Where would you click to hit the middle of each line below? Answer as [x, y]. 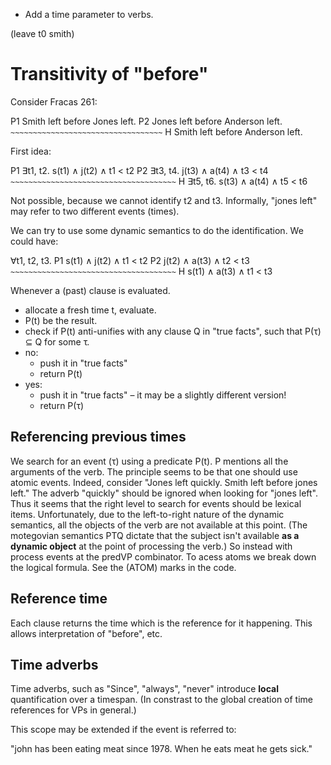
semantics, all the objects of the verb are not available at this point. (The [159, 525]
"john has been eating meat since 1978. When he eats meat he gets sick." [161, 749]
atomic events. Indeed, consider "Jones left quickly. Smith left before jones [164, 482]
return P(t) [61, 373]
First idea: [31, 151]
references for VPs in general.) [73, 710]
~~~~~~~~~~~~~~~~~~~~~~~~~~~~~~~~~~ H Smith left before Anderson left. [156, 131]
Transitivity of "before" [109, 74]
